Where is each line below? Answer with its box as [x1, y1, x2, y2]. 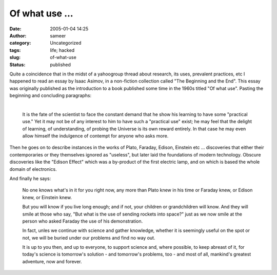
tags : [9, 47, 21, 53]
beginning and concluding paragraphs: [9, 92, 92, 99]
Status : [9, 62, 26, 68]
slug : [9, 54, 21, 61]
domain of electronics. [9, 166, 57, 172]
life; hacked [50, 47, 75, 53]
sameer [50, 32, 66, 38]
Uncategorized [50, 40, 82, 46]
